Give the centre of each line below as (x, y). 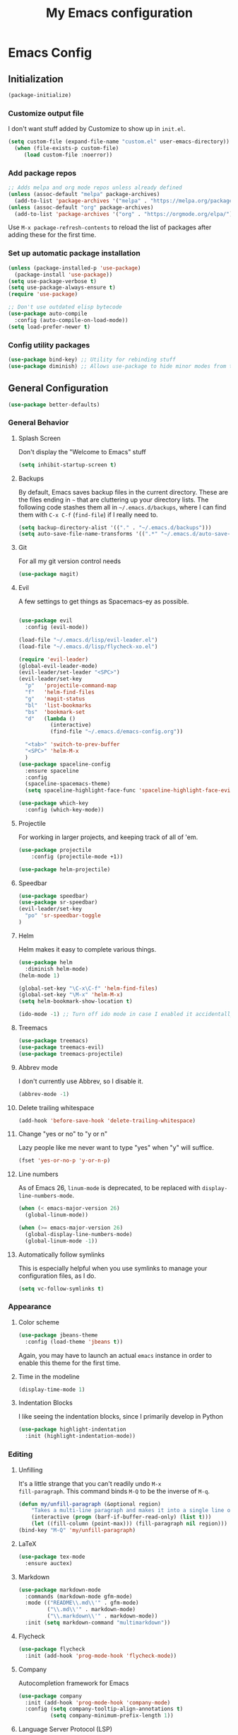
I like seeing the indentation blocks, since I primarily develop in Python (120, 1417)
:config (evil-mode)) (57, 628)
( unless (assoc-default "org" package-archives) (81, 207)
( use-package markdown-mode (59, 1590)
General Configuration (58, 388)
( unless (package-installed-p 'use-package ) (75, 268)
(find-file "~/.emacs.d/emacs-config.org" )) (117, 732)
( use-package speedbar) (53, 896)
